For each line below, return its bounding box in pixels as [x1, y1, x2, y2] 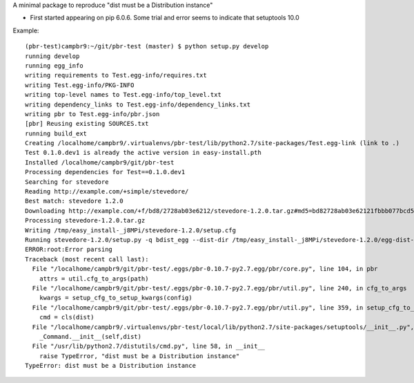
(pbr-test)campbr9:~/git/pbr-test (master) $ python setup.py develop [25, 42, 269, 50]
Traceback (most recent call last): [25, 255, 149, 263]
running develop [25, 52, 80, 60]
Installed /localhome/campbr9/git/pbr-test [25, 158, 175, 166]
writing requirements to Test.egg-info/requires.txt [25, 71, 207, 80]
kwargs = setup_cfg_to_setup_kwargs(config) [39, 294, 193, 302]
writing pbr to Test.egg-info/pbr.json [25, 110, 160, 118]
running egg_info [25, 62, 83, 69]
